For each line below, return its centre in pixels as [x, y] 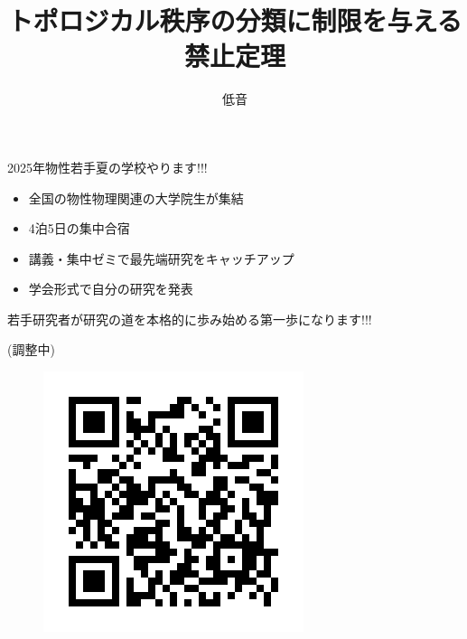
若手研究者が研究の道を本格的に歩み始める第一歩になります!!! [190, 319]
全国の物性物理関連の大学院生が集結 [136, 197]
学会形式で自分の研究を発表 [111, 289]
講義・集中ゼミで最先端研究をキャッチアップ [161, 258]
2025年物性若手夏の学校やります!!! [107, 167]
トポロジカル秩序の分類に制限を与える [235, 20]
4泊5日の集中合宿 [79, 228]
